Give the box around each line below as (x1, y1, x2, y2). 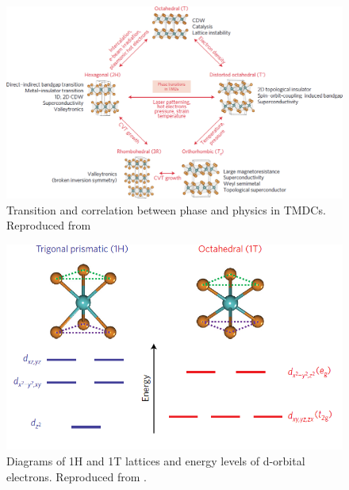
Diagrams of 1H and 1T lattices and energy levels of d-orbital (6, 453, 305, 469)
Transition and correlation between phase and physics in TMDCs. (6, 201, 326, 218)
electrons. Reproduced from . (6, 468, 147, 484)
